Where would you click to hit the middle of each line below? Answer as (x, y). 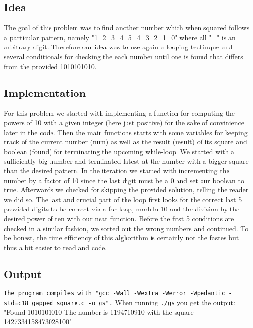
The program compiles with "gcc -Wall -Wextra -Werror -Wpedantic (115, 293)
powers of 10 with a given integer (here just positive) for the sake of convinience (124, 122)
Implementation (45, 92)
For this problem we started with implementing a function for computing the (120, 113)
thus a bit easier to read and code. (56, 247)
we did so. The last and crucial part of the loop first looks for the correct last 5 (123, 199)
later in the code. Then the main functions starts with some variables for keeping (126, 132)
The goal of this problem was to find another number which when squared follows (127, 28)
